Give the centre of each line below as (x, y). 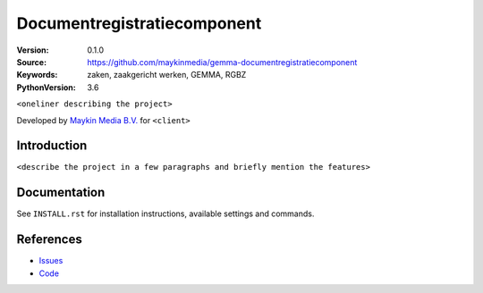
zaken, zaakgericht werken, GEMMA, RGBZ (167, 75)
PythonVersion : (46, 87)
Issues (51, 261)
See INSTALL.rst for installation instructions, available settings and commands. (165, 213)
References (49, 240)
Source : (32, 62)
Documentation (61, 193)
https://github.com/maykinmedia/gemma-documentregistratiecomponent (222, 62)
